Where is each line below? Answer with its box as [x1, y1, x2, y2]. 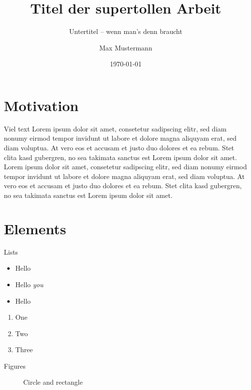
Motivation [4, 95, 79, 115]
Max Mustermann [99, 42, 152, 52]
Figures [4, 360, 26, 371]
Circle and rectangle [23, 377, 83, 387]
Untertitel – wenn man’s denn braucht [69, 26, 182, 36]
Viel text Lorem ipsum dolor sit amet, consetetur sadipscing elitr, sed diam [4, 123, 227, 133]
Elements [4, 218, 66, 238]
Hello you [15, 279, 44, 289]
